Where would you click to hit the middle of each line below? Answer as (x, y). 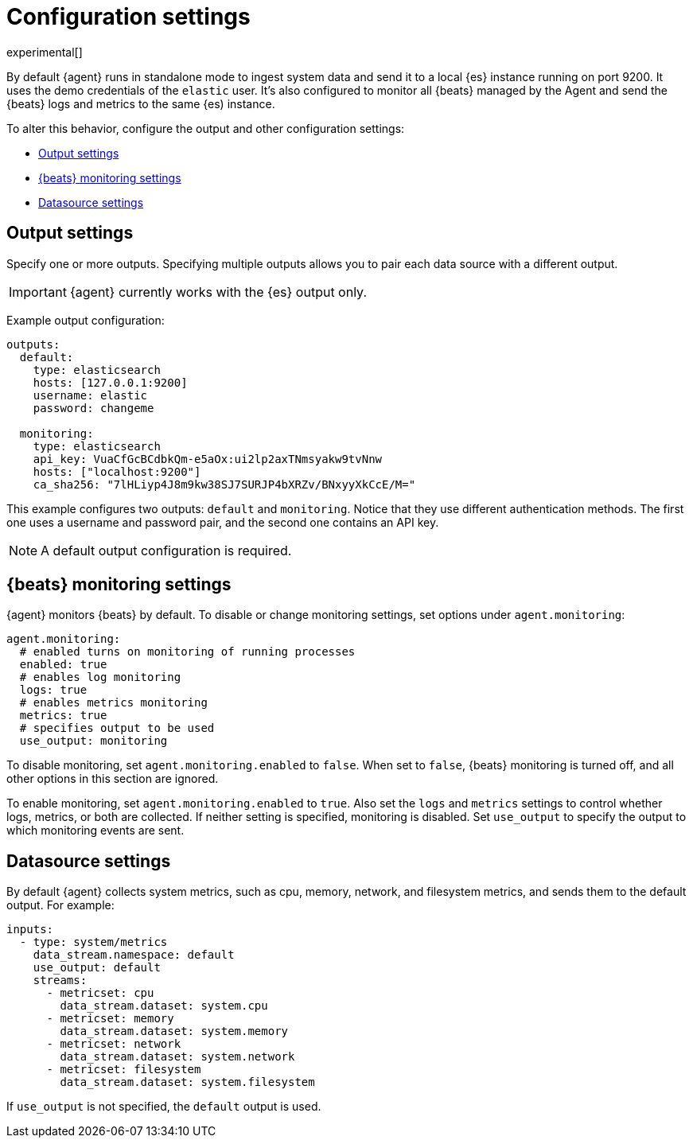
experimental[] (45, 52)
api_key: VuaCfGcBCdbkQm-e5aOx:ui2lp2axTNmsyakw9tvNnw (208, 459)
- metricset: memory (110, 1019)
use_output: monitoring (93, 741)
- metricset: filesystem (124, 1070)
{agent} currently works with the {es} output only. (218, 292)
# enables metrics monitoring (113, 703)
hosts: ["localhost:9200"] (117, 471)
